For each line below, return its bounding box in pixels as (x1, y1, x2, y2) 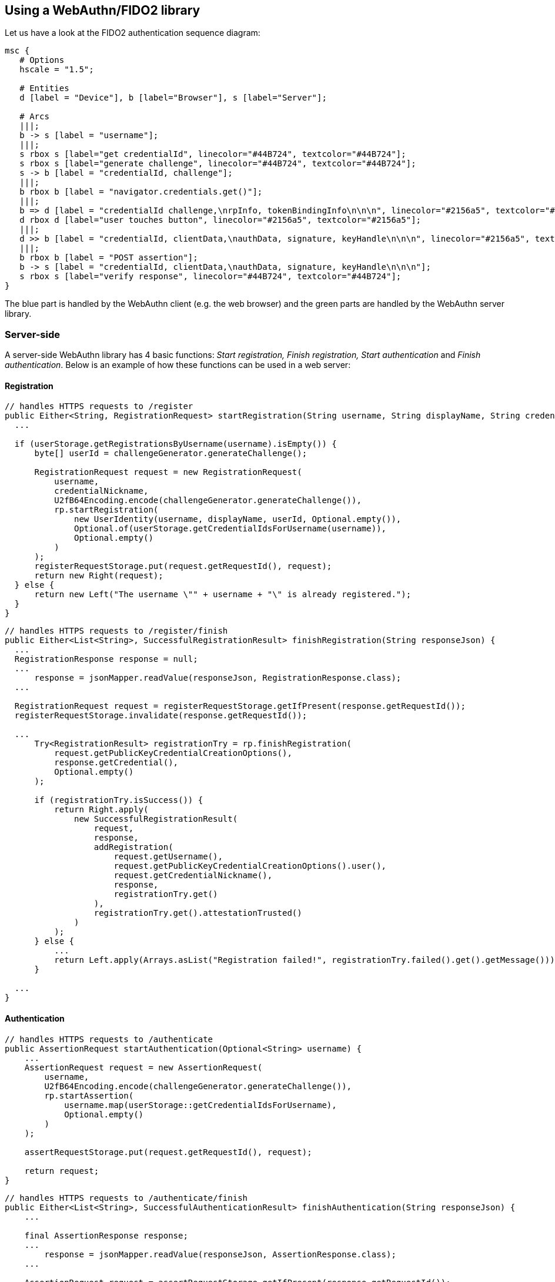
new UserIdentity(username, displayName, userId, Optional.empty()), (74, 514, 402, 524)
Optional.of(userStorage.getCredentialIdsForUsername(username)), (74, 524, 387, 534)
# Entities (19, 83, 69, 93)
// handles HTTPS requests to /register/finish (5, 626, 228, 636)
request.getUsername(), (113, 852, 223, 862)
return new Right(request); (34, 571, 163, 581)
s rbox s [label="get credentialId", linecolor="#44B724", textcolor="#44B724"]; (19, 149, 406, 159)
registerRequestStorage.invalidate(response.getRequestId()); (14, 711, 307, 721)
